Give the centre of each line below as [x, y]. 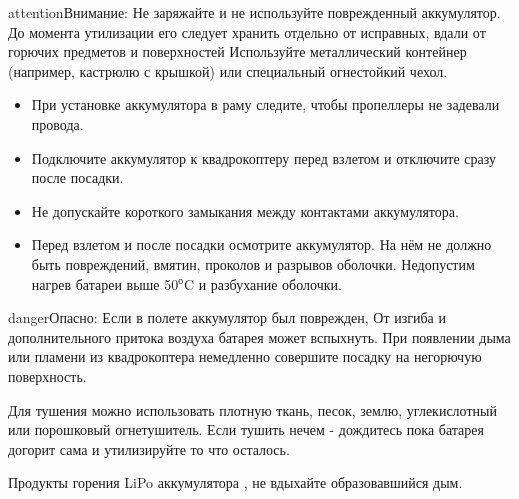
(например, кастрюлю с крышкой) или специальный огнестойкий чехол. [228, 70]
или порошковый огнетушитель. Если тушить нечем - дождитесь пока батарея [246, 429]
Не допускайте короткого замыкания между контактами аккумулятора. [245, 210]
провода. [57, 123]
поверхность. [47, 375]
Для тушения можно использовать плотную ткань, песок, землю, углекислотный [252, 409]
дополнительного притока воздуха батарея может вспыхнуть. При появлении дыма [259, 336]
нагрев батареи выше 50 [105, 283]
